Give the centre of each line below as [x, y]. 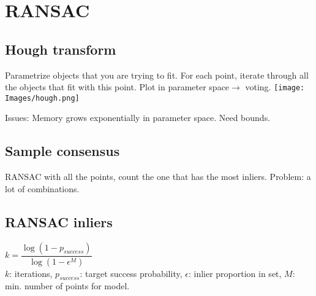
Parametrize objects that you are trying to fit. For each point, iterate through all [157, 75]
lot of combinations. [42, 188]
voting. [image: [275, 87]
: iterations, [31, 273]
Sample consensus [62, 151]
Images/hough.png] [42, 98]
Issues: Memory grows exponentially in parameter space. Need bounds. [138, 118]
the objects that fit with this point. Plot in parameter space [117, 87]
